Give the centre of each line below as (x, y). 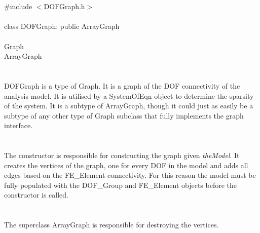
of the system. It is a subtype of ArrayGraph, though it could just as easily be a (129, 106)
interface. (18, 125)
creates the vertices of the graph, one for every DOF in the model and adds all (126, 165)
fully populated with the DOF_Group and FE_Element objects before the (121, 185)
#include (18, 6)
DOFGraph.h (64, 6)
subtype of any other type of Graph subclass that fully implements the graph (124, 115)
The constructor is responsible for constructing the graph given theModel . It (122, 155)
